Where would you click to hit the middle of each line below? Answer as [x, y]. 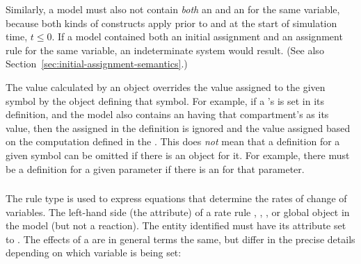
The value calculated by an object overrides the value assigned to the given [166, 86]
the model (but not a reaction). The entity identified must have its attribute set [176, 225]
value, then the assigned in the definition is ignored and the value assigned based [178, 127]
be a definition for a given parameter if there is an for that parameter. [155, 168]
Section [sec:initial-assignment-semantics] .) [97, 64]
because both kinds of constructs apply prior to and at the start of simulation [171, 23]
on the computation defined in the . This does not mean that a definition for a [173, 141]
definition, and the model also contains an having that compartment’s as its [167, 114]
